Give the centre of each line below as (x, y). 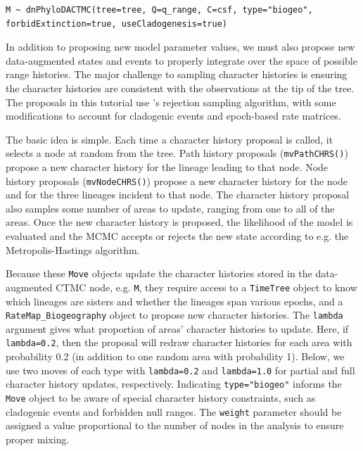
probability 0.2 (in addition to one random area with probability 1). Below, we (175, 356)
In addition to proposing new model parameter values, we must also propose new (180, 47)
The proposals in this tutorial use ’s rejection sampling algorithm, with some (171, 102)
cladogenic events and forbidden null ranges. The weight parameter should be (174, 411)
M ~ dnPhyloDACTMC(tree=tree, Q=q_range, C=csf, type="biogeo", (159, 10)
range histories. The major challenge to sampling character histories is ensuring (177, 74)
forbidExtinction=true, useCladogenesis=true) (116, 24)
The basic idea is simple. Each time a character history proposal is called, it (170, 139)
